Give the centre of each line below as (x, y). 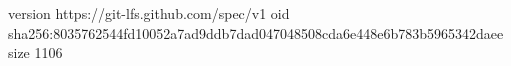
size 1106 (35, 52)
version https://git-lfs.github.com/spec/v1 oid (149, 13)
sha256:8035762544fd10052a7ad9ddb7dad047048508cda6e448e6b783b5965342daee (256, 32)
